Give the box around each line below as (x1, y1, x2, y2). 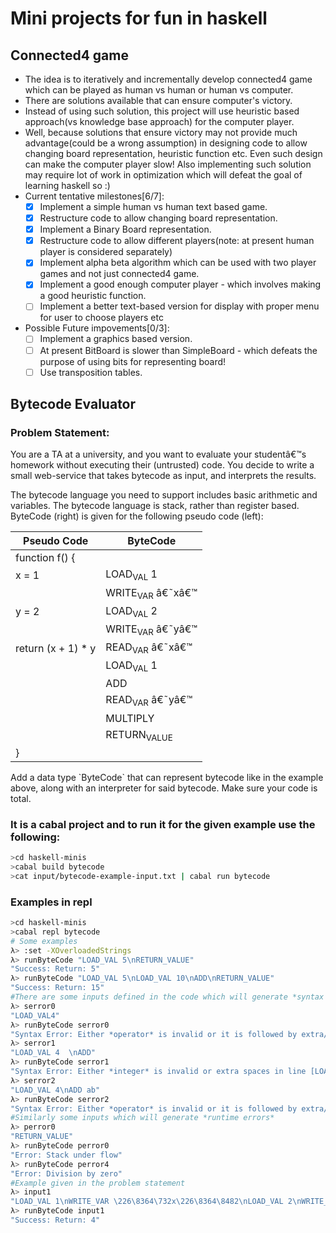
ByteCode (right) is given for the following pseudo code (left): (10, 510, 264, 522)
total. (10, 792, 32, 804)
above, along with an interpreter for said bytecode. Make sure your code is (10, 782, 318, 794)
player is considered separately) (39, 246, 173, 258)
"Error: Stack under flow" (10, 1150, 123, 1160)
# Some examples (10, 936, 78, 946)
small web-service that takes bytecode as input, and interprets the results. (10, 470, 317, 482)
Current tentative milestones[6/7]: (24, 190, 165, 202)
